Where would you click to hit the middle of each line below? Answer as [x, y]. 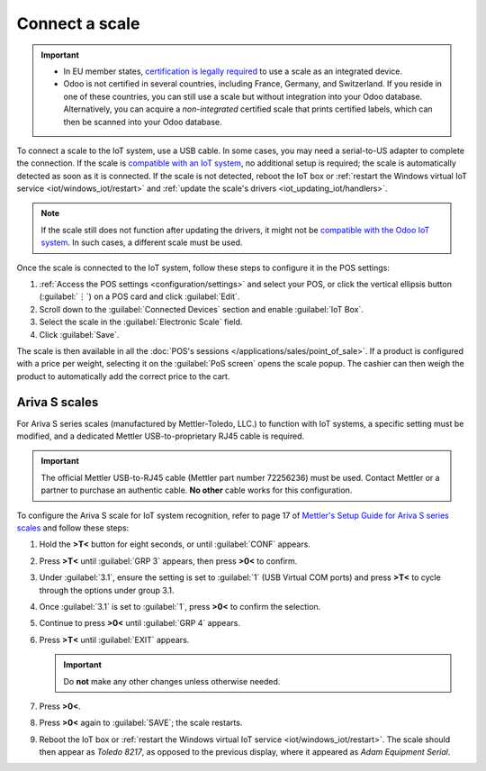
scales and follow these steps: [73, 528]
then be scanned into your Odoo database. [143, 122]
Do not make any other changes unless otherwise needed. [172, 681]
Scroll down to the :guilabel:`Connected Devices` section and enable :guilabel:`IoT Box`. [201, 309]
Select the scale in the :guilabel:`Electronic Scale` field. [141, 322]
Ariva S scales [58, 402]
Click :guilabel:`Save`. [79, 334]
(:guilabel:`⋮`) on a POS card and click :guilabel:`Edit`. [139, 296]
